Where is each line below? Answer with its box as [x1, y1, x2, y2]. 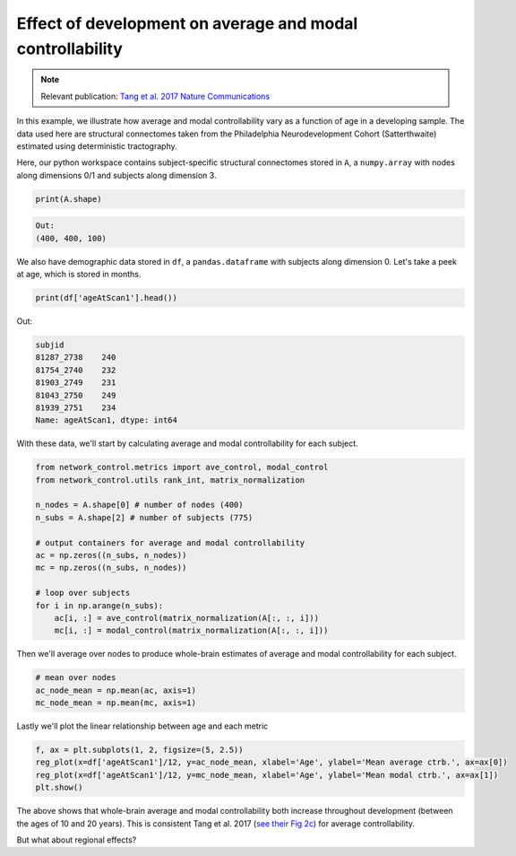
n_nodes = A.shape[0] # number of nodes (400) [35, 500, 244, 511]
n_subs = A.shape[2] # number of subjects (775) [35, 512, 254, 522]
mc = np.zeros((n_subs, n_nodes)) [35, 563, 187, 573]
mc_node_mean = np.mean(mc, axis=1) [35, 698, 197, 708]
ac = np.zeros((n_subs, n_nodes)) [35, 550, 187, 561]
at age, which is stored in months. [16, 269, 142, 280]
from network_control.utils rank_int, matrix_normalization [35, 475, 305, 485]
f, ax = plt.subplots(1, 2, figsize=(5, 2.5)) [35, 745, 244, 756]
